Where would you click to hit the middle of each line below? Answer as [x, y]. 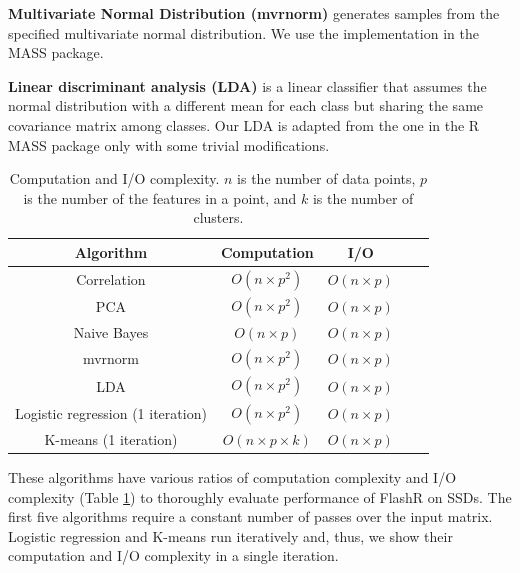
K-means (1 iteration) [111, 438]
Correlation [111, 278]
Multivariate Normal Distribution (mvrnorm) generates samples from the [254, 13]
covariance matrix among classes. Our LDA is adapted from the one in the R [244, 124]
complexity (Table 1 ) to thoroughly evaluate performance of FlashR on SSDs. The [260, 496]
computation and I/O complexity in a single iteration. [173, 555]
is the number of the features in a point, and [160, 197]
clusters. [218, 217]
